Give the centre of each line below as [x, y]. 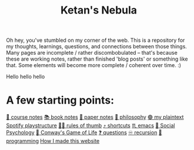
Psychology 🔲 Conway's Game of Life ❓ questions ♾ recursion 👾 [84, 132]
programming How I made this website [53, 141]
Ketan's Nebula [99, 10]
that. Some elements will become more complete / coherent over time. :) [93, 65]
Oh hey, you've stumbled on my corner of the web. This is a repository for [96, 40]
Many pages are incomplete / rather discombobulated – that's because [92, 53]
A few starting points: [60, 100]
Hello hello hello [26, 76]
